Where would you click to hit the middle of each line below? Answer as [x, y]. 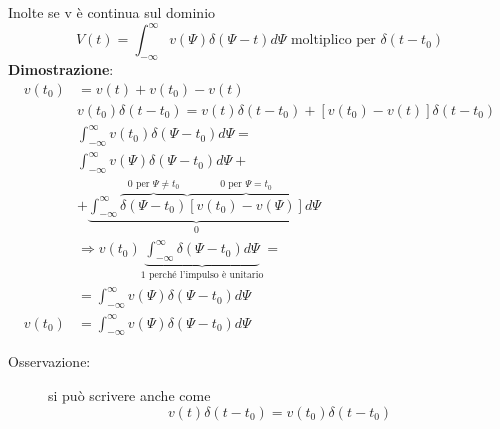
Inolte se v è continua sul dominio [112, 12]
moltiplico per [333, 40]
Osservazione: [49, 361]
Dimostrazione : [61, 68]
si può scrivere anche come [129, 394]
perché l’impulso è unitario [206, 275]
